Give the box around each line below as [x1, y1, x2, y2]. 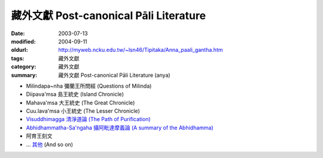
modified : [11, 38, 36, 45]
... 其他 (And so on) [26, 141, 74, 148]
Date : [11, 30, 25, 37]
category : [11, 63, 36, 70]
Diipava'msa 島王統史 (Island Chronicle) [26, 91, 124, 98]
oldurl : [11, 47, 28, 54]
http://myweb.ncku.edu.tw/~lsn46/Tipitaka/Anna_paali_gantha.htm [58, 47, 223, 54]
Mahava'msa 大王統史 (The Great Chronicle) [26, 99, 135, 106]
